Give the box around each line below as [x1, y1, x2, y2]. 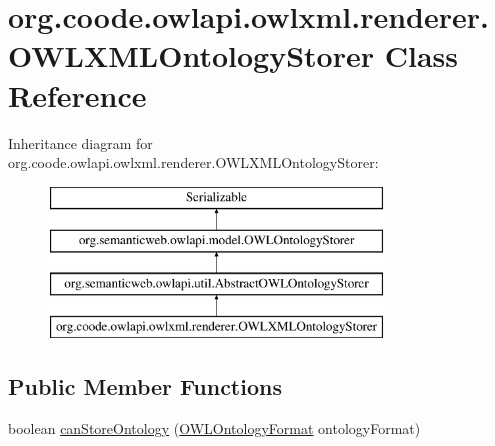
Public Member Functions [8, 370, 282, 401]
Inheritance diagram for [8, 132, 153, 153]
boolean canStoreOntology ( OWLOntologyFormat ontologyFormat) [8, 417, 421, 438]
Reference [8, 74, 147, 115]
